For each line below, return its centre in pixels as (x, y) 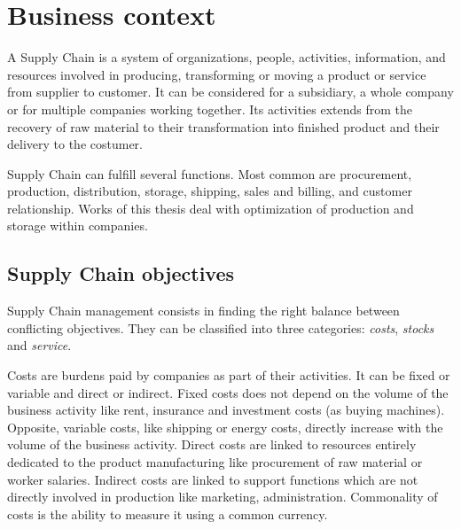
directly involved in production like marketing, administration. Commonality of (223, 497)
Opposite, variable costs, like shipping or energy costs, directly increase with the (225, 427)
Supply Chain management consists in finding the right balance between (203, 311)
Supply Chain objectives (121, 273)
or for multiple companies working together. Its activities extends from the (210, 109)
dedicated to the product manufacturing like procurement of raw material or (215, 462)
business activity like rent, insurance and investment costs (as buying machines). (226, 410)
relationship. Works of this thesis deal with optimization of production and (211, 208)
